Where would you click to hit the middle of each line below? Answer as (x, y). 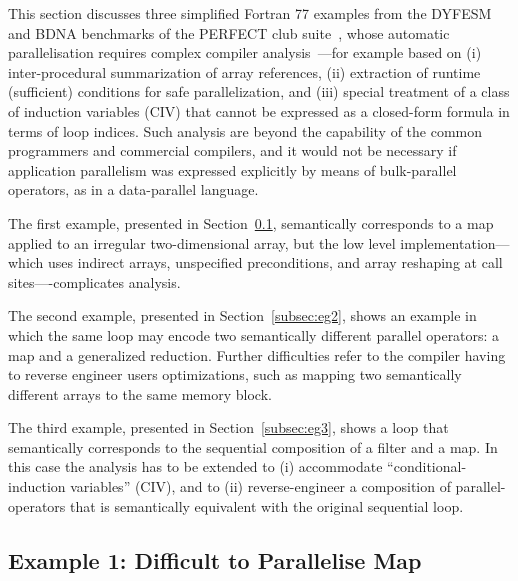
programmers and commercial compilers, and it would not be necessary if (232, 150)
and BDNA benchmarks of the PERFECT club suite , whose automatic (229, 32)
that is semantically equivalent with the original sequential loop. (266, 505)
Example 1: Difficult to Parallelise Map (215, 559)
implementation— (455, 242)
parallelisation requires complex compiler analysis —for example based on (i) (245, 52)
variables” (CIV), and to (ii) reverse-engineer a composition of (260, 486)
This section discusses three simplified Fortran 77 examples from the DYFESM (250, 13)
